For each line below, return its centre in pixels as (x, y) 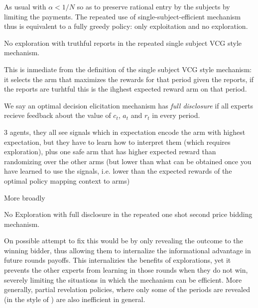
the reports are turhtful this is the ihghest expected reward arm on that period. (126, 89)
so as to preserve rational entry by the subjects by (153, 6)
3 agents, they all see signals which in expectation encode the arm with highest (125, 132)
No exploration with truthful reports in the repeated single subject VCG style (123, 43)
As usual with (25, 6)
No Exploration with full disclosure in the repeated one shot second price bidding (128, 214)
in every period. (176, 115)
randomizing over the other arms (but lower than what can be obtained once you (128, 161)
